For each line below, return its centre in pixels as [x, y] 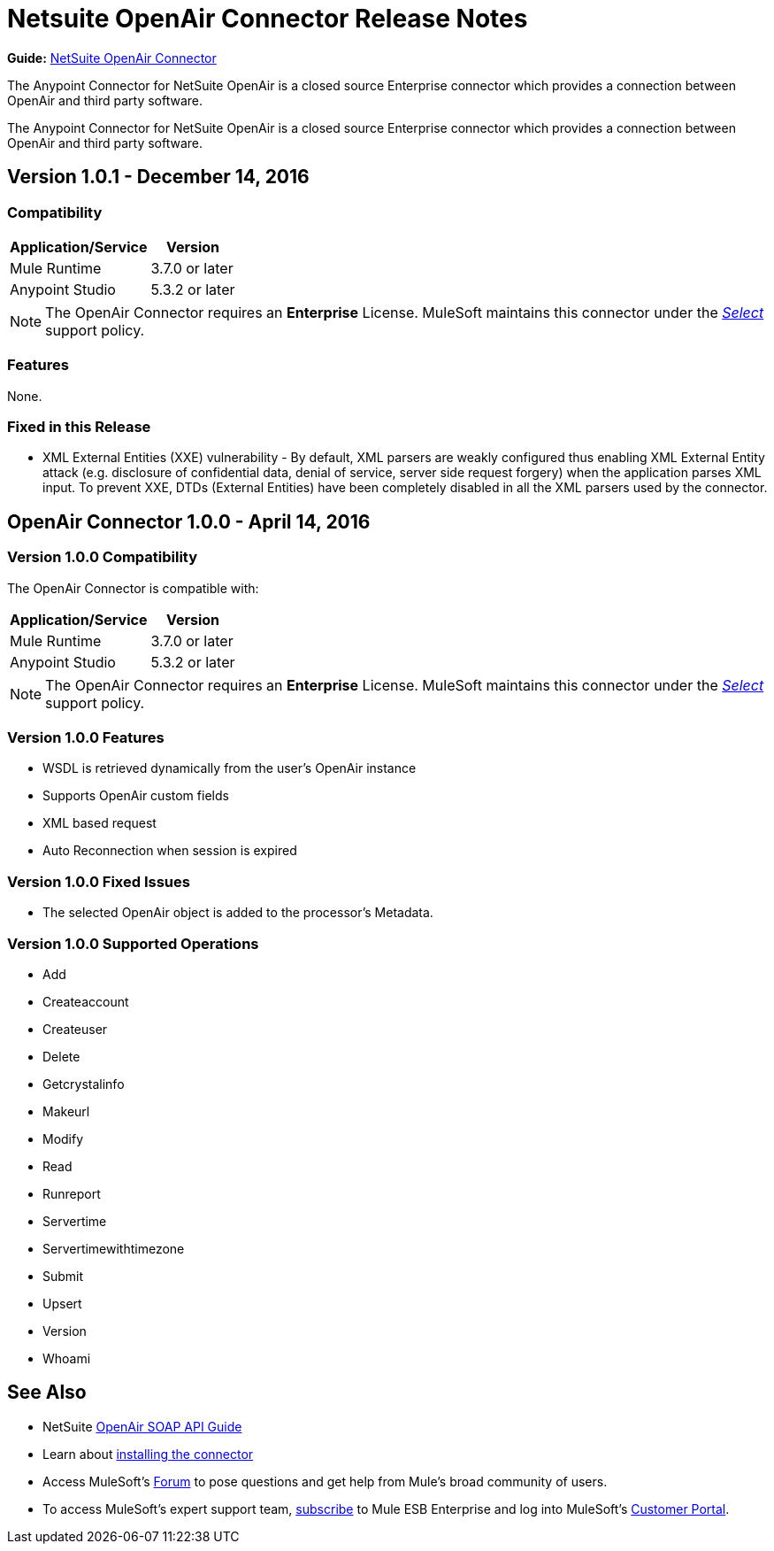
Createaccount [86, 1001]
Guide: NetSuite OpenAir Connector [112, 58]
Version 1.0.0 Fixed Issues [99, 881]
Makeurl [66, 1111]
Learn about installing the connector [148, 1454]
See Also [47, 1393]
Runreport [72, 1193]
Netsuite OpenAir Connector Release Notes [268, 19]
